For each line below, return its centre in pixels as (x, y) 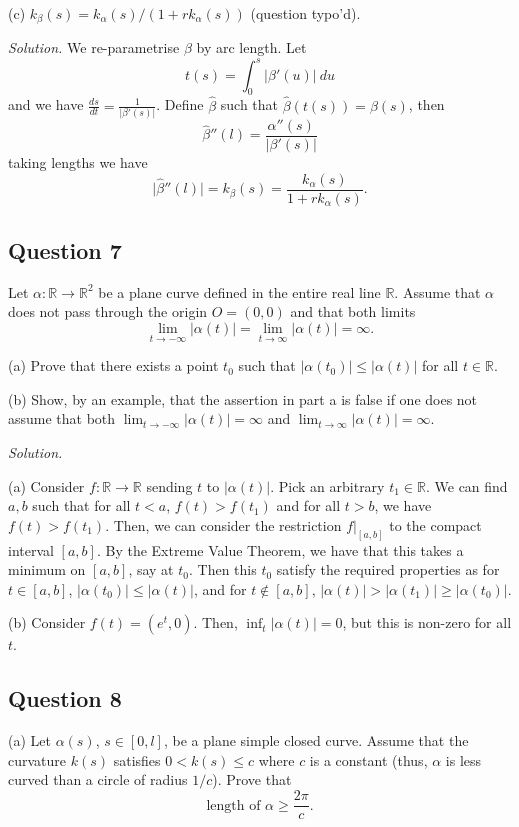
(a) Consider (46, 485)
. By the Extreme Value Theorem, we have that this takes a (280, 549)
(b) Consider (47, 622)
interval (31, 549)
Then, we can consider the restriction (227, 524)
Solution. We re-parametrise (94, 47)
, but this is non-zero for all (427, 622)
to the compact (435, 524)
